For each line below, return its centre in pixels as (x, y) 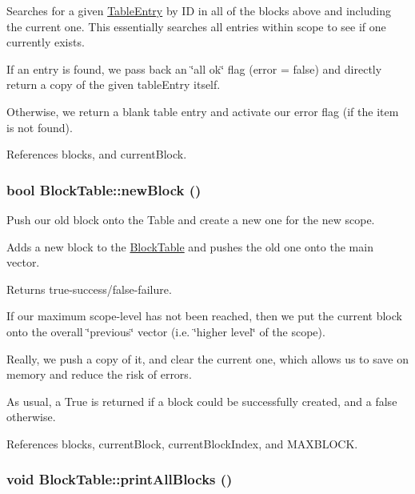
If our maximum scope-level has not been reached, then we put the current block (204, 316)
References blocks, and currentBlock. (97, 154)
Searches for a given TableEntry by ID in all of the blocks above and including (199, 10)
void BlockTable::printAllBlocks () (120, 479)
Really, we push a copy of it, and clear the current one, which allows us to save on (208, 358)
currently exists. (46, 42)
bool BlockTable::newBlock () (104, 189)
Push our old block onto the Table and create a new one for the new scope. (191, 219)
